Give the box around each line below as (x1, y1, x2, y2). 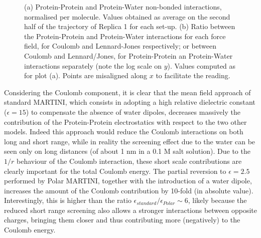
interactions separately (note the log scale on (24, 60, 162, 71)
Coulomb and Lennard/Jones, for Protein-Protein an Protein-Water (24, 50, 233, 61)
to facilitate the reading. (156, 70, 230, 81)
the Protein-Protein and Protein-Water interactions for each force (24, 31, 226, 41)
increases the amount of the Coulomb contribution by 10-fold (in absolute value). (4, 185, 253, 195)
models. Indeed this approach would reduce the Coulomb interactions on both (4, 126, 243, 137)
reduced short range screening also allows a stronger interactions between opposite (4, 204, 257, 215)
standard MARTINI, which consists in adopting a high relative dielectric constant (4, 97, 255, 107)
